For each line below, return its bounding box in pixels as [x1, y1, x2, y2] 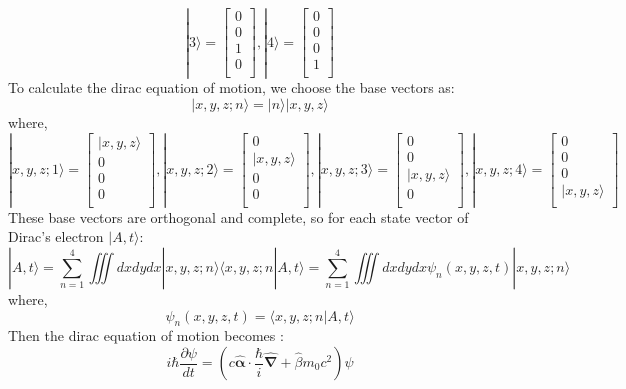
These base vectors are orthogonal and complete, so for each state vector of [8, 206, 469, 227]
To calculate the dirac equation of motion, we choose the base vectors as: [8, 77, 455, 98]
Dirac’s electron [8, 226, 104, 247]
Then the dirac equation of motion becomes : [8, 325, 284, 346]
